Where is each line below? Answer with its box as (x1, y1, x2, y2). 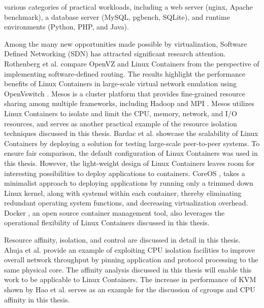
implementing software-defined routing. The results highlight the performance (4, 68, 246, 79)
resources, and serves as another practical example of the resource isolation (4, 118, 237, 128)
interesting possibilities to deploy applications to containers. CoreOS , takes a (4, 167, 245, 178)
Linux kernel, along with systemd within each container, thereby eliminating (4, 187, 242, 198)
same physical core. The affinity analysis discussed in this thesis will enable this (4, 264, 252, 275)
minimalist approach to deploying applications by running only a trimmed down (4, 178, 253, 188)
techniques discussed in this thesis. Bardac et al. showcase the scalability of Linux (4, 128, 258, 139)
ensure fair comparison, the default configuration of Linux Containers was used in (4, 148, 258, 158)
